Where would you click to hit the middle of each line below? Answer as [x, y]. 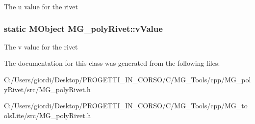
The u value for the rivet [41, 6]
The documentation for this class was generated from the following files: [112, 63]
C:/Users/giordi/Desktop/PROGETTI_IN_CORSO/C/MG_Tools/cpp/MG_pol [127, 79]
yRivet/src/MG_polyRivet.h [47, 89]
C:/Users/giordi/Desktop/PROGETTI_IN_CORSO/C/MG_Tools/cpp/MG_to [126, 106]
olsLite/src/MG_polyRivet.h [48, 115]
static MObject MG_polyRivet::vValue [83, 28]
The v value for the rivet [41, 46]
